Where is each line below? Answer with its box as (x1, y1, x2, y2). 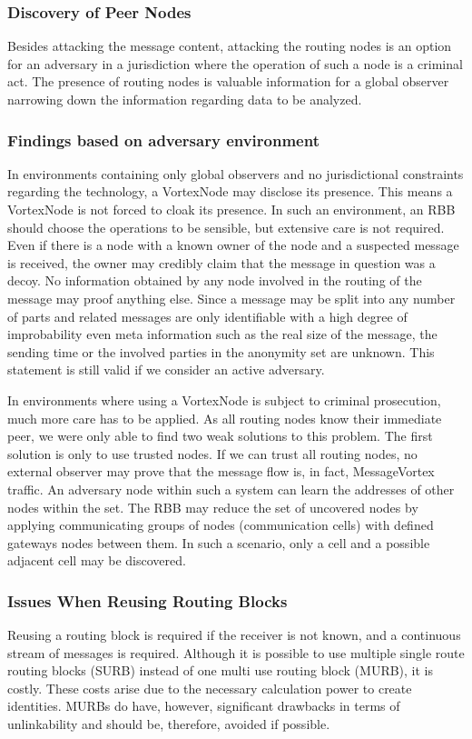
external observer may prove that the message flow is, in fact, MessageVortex (7, 462, 435, 481)
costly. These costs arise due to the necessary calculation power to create (7, 678, 412, 697)
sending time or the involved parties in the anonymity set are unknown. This (7, 342, 435, 361)
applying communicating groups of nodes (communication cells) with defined (7, 515, 434, 534)
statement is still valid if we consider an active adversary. (7, 360, 325, 379)
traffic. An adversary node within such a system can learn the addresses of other (7, 479, 455, 498)
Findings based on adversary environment (7, 128, 320, 151)
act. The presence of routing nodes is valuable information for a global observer (7, 72, 449, 91)
